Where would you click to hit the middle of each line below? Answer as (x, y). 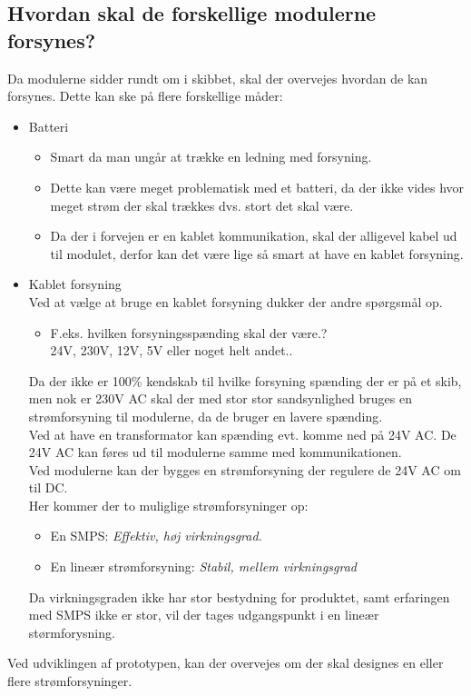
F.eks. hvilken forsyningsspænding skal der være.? (189, 332)
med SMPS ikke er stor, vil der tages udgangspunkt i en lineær (204, 615)
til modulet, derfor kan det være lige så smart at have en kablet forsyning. (257, 253)
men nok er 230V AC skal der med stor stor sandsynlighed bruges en (220, 398)
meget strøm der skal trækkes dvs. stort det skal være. (202, 205)
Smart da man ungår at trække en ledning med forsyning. (211, 157)
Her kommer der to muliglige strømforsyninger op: (168, 505)
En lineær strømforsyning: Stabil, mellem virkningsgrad (203, 567)
